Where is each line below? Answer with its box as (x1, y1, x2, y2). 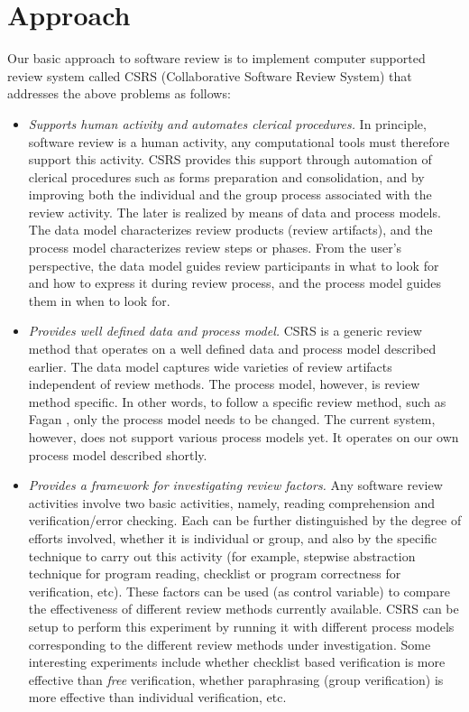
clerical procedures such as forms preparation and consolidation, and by (28, 167, 425, 186)
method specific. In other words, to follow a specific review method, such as (28, 392, 446, 411)
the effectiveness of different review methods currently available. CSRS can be (28, 599, 459, 618)
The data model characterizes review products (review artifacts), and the (28, 220, 433, 239)
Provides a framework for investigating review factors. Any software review (28, 476, 443, 495)
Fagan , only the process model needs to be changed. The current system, (28, 410, 436, 429)
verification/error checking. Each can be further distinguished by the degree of (28, 511, 462, 530)
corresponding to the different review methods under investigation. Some (28, 634, 431, 653)
